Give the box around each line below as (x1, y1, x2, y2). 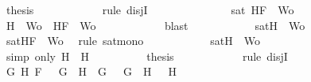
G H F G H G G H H (6, 63, 177, 80)
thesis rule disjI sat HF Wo (6, 2, 294, 17)
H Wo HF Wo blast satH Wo (6, 17, 305, 33)
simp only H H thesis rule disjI (6, 47, 288, 64)
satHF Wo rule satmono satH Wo (6, 32, 260, 49)
